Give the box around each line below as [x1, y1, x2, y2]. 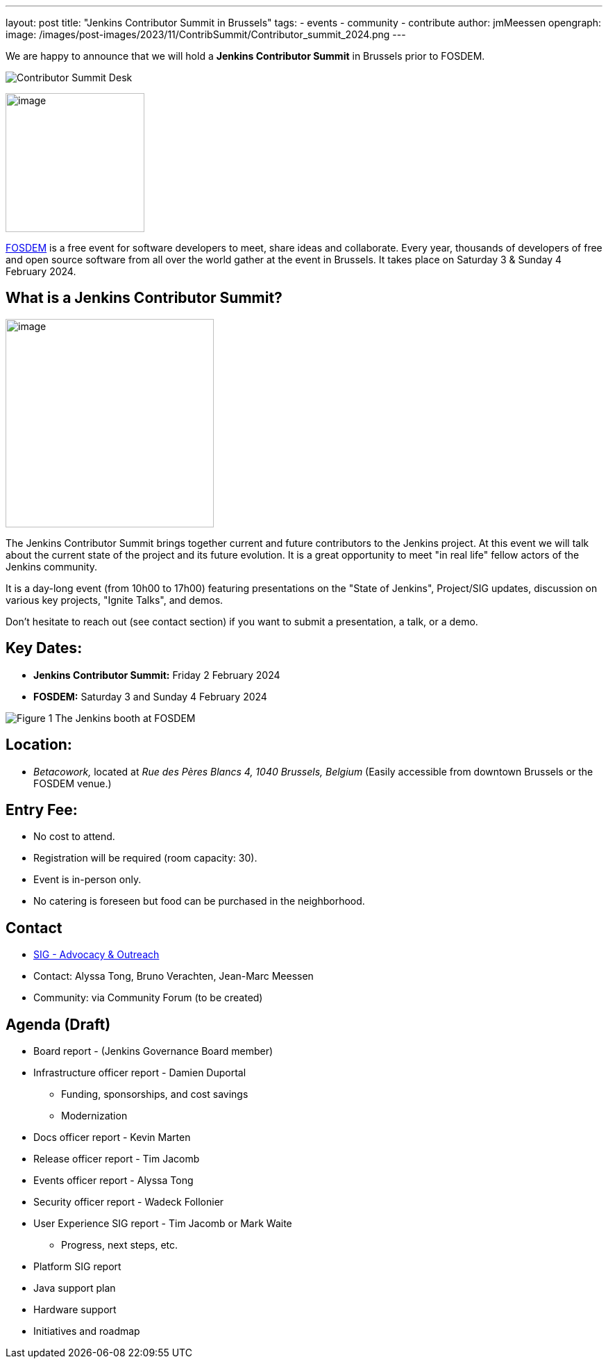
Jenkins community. [6, 560, 98, 573]
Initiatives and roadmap [33, 1325, 140, 1338]
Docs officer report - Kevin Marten [33, 1131, 191, 1144]
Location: [6, 736, 72, 754]
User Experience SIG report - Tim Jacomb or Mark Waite [33, 1217, 292, 1230]
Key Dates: [6, 639, 83, 657]
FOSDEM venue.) [33, 777, 112, 789]
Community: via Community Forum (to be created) [33, 992, 263, 1004]
